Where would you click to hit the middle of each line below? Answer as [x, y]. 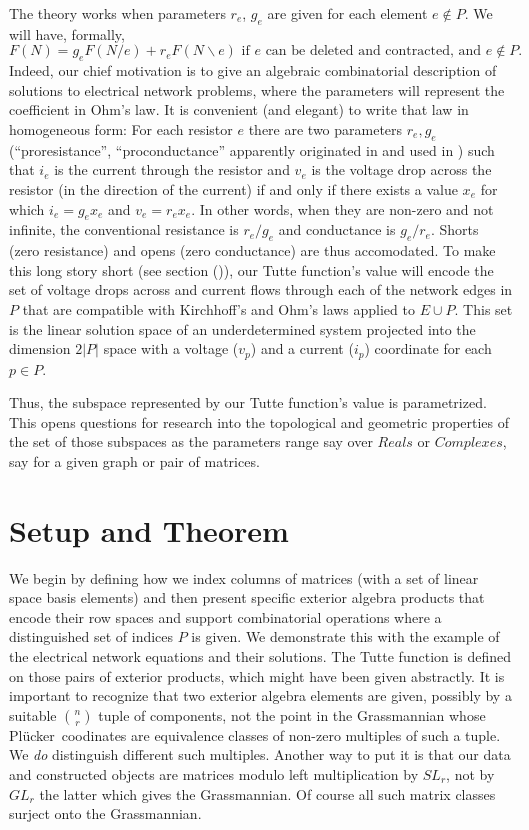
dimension [40, 348]
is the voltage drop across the [401, 169]
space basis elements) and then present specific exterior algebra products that [247, 597]
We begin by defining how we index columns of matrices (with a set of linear [244, 577]
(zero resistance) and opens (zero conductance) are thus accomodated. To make [252, 250]
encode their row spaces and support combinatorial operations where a [225, 616]
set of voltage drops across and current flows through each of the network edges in [261, 289]
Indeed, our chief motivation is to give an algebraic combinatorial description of [253, 70]
